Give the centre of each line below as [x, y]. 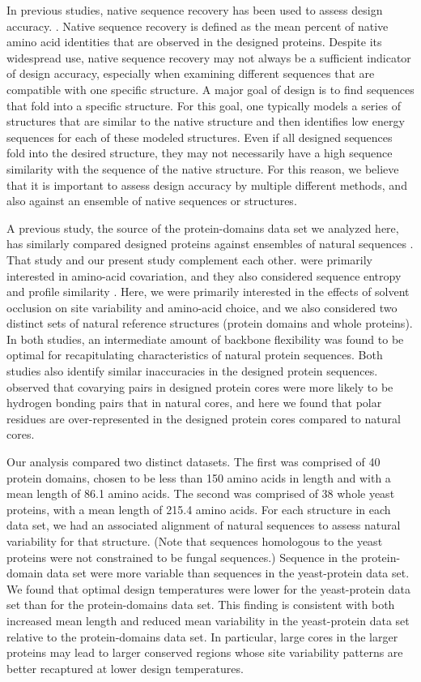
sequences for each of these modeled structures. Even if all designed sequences [200, 137]
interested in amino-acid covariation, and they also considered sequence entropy [204, 275]
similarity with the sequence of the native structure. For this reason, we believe [203, 168]
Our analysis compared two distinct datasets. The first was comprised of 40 [193, 462]
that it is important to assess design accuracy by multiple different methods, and [207, 184]
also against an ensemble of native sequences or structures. [152, 201]
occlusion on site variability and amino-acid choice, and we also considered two [202, 307]
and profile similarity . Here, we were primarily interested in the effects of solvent [208, 292]
